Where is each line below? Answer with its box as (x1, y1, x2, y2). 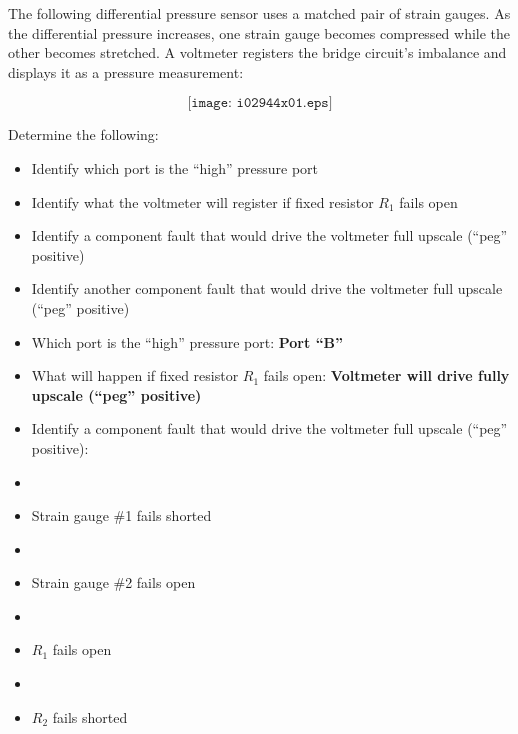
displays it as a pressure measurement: (8, 61, 244, 82)
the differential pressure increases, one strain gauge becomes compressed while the (8, 22, 511, 43)
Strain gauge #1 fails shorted (31, 505, 212, 526)
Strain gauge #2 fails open (31, 572, 196, 593)
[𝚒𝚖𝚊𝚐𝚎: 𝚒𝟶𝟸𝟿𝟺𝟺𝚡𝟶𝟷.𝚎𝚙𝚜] (187, 96, 333, 111)
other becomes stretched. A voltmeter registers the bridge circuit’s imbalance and (8, 42, 507, 63)
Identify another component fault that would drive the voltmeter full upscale (31, 278, 503, 299)
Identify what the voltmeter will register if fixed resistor (31, 191, 374, 212)
